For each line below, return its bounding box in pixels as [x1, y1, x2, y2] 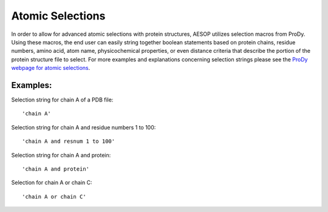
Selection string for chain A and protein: [11, 151, 111, 159]
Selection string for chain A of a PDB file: [11, 96, 114, 103]
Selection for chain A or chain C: [11, 179, 92, 186]
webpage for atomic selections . [11, 64, 91, 72]
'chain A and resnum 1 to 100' [22, 138, 115, 145]
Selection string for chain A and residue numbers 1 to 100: [11, 123, 156, 131]
